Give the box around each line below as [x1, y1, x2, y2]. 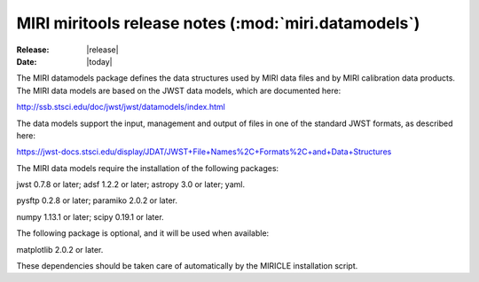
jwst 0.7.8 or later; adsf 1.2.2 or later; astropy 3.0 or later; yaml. [16, 179, 246, 190]
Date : [16, 56, 37, 67]
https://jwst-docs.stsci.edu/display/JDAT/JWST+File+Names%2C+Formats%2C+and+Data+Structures [16, 146, 392, 157]
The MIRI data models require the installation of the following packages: [16, 162, 279, 173]
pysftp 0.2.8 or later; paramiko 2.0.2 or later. [16, 195, 177, 206]
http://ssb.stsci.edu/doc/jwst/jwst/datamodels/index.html [16, 102, 225, 113]
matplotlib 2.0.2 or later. [16, 244, 104, 255]
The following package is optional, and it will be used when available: [16, 228, 270, 239]
